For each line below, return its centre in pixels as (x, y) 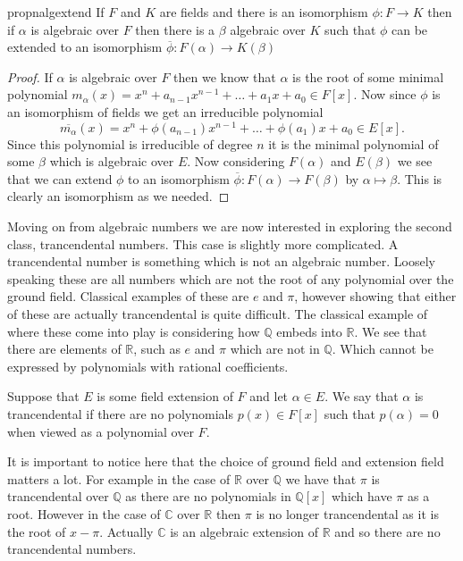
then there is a (175, 29)
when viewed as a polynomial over (101, 431)
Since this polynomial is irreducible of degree (130, 143)
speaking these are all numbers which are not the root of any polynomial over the (231, 278)
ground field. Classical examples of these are (128, 296)
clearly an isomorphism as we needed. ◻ (118, 196)
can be (410, 29)
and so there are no (387, 531)
